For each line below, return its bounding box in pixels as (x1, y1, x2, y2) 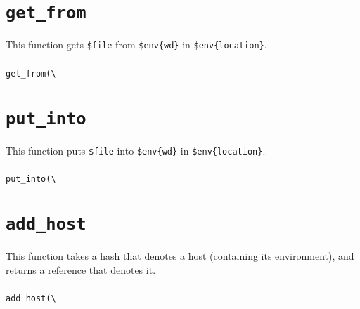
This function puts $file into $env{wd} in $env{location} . (6, 143, 266, 157)
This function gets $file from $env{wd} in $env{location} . (6, 37, 267, 52)
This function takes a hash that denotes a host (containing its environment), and (6, 249, 354, 263)
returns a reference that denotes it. (6, 262, 156, 277)
